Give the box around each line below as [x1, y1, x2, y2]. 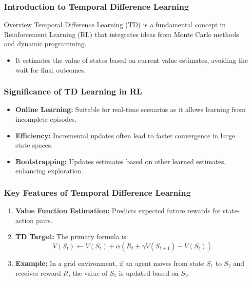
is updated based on [118, 267, 179, 278]
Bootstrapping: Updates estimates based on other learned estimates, [15, 156, 226, 166]
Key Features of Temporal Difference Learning [4, 186, 191, 198]
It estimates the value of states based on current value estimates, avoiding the [15, 55, 248, 65]
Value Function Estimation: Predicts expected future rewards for [15, 206, 221, 216]
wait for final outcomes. [15, 64, 86, 75]
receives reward [15, 267, 61, 278]
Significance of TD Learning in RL [4, 85, 142, 97]
